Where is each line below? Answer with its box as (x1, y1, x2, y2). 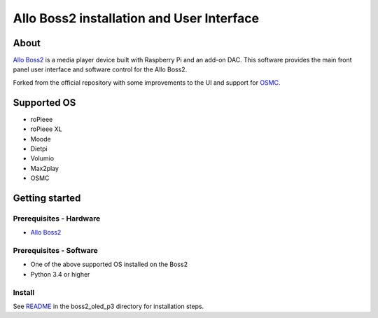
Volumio (30, 154, 55, 163)
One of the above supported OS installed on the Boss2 (30, 260, 188, 269)
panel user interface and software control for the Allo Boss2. (13, 65, 188, 74)
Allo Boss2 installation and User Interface (13, 11, 259, 26)
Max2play (30, 164, 59, 172)
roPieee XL (30, 125, 62, 133)
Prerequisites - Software (13, 246, 98, 256)
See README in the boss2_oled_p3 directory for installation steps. (13, 302, 204, 310)
